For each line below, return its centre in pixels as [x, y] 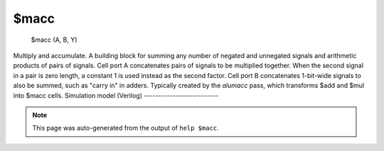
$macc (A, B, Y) [54, 40]
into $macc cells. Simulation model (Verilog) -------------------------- [116, 95]
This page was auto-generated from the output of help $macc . [126, 128]
